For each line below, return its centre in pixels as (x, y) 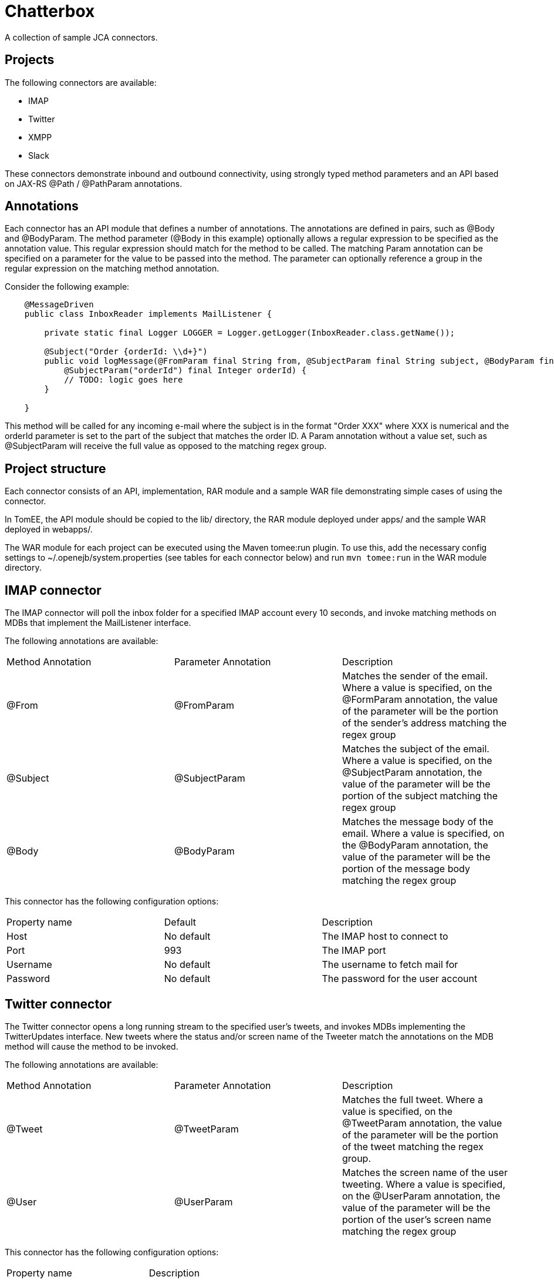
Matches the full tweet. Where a (412, 1099)
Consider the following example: (67, 287)
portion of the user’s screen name (416, 1219)
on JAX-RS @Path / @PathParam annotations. (94, 183)
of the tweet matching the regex (413, 1146)
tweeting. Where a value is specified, (424, 1184)
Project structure (55, 468)
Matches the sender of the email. (415, 676)
